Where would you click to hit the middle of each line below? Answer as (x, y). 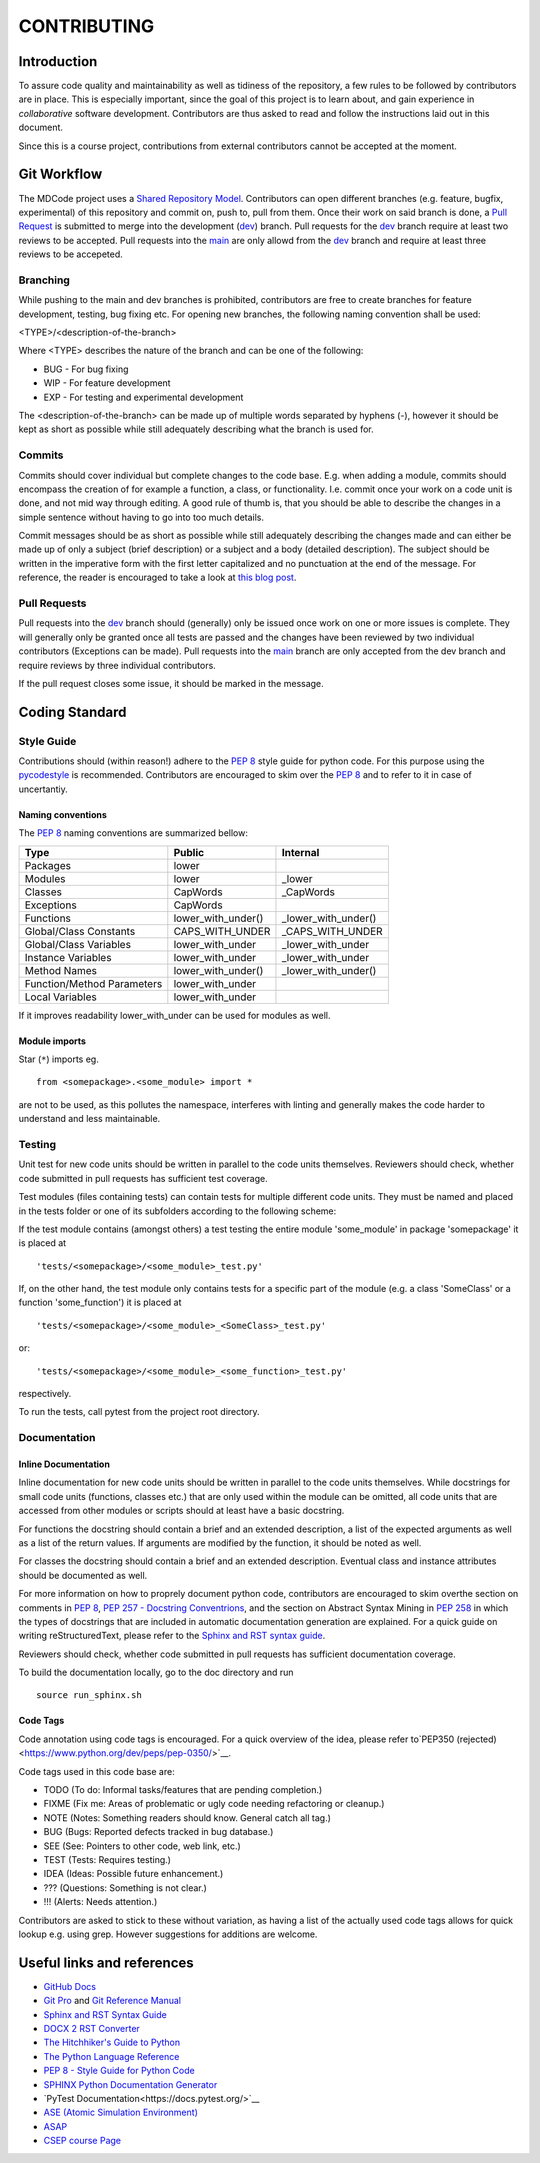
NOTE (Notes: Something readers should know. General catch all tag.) (187, 1817)
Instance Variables (68, 957)
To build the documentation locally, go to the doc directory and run (156, 1672)
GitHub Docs (70, 1986)
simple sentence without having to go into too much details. (141, 517)
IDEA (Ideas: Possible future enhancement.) (133, 1874)
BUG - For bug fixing (86, 369)
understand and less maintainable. (89, 1119)
